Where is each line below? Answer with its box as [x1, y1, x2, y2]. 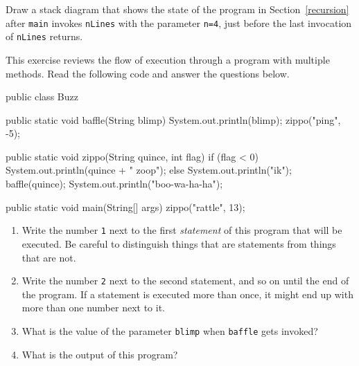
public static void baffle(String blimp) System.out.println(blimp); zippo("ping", [6, 112, 341, 127]
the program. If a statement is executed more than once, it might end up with [21, 286, 353, 301]
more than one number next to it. [21, 300, 165, 315]
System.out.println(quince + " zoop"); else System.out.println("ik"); [6, 163, 292, 177]
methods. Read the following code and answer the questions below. [6, 66, 290, 80]
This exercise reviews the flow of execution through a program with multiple [6, 52, 330, 66]
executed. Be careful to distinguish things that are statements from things [21, 236, 336, 250]
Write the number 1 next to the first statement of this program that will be [21, 223, 342, 237]
